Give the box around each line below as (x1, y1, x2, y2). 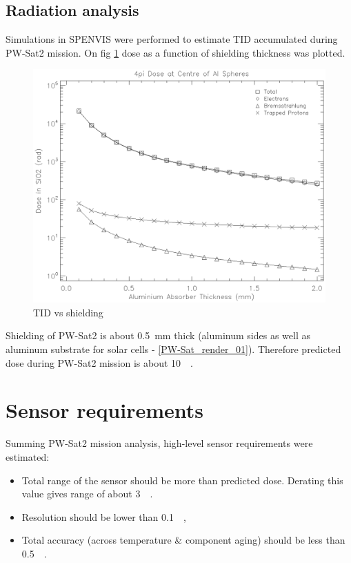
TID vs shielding (33, 305, 103, 319)
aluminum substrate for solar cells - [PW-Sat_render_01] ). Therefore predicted (6, 342, 341, 356)
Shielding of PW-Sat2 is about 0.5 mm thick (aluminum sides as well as (6, 328, 310, 343)
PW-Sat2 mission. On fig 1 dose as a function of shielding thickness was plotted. (6, 45, 345, 59)
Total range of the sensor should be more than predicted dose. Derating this (21, 473, 343, 487)
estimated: (6, 449, 50, 464)
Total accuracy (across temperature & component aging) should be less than (21, 533, 345, 547)
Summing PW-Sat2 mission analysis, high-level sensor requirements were (6, 436, 313, 450)
